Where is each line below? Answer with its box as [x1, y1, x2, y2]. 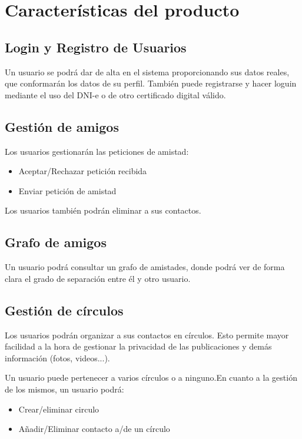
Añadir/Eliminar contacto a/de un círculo [18, 423, 170, 435]
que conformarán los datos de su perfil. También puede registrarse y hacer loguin [5, 77, 297, 89]
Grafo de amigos [5, 233, 107, 251]
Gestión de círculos [5, 301, 124, 319]
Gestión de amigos [5, 117, 119, 135]
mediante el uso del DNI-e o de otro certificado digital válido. [5, 88, 226, 101]
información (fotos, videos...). [5, 351, 110, 364]
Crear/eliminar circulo [18, 403, 99, 415]
